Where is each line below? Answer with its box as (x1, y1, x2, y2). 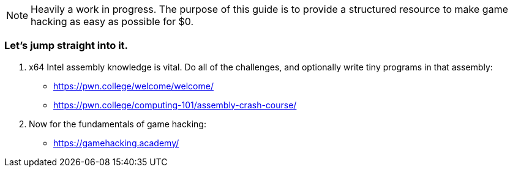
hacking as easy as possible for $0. (31, 15, 194, 28)
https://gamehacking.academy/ (53, 137, 179, 148)
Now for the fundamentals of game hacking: (29, 118, 206, 129)
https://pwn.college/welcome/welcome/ (53, 80, 214, 91)
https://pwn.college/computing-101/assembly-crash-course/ (53, 99, 297, 110)
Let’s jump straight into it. (4, 39, 129, 52)
